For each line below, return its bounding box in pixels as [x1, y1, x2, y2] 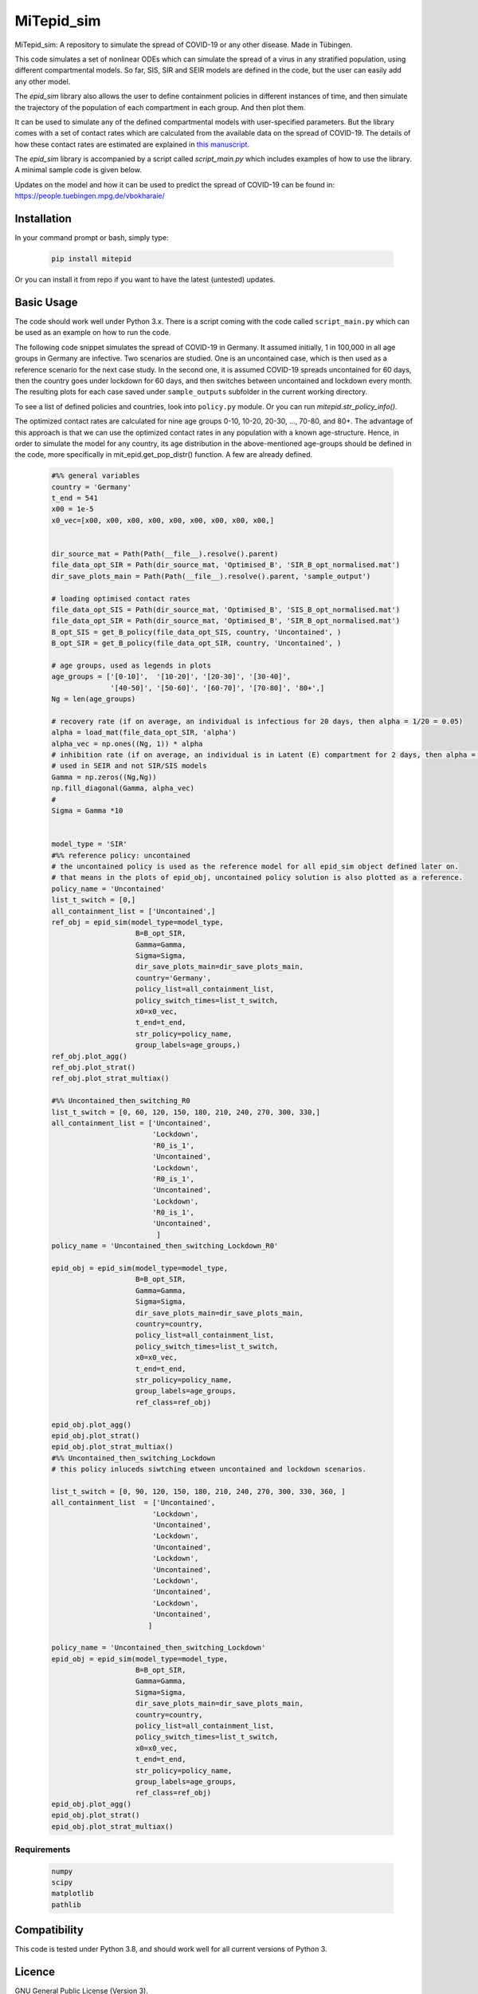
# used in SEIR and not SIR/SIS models [51, 762, 207, 770]
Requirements [14, 1843, 71, 1854]
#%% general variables [51, 471, 140, 480]
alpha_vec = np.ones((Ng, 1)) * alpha [51, 739, 203, 748]
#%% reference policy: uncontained [51, 850, 190, 860]
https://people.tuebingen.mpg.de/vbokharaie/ [14, 191, 165, 201]
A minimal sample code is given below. [14, 165, 143, 175]
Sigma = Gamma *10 [51, 806, 123, 815]
